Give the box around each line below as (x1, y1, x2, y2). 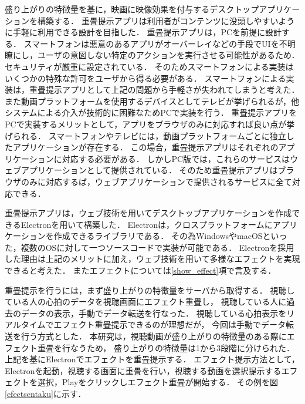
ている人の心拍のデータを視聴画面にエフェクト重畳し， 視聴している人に (5, 295, 287, 308)
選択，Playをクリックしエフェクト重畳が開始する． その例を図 (37, 376, 279, 388)
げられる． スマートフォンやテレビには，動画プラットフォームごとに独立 (5, 129, 286, 142)
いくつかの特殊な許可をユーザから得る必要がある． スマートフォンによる (5, 72, 286, 84)
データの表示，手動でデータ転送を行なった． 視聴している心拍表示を (21, 307, 287, 319)
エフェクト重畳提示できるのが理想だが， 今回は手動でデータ (53, 318, 286, 331)
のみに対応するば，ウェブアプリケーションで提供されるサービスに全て (21, 175, 292, 187)
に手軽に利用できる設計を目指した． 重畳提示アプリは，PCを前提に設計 (5, 26, 282, 38)
